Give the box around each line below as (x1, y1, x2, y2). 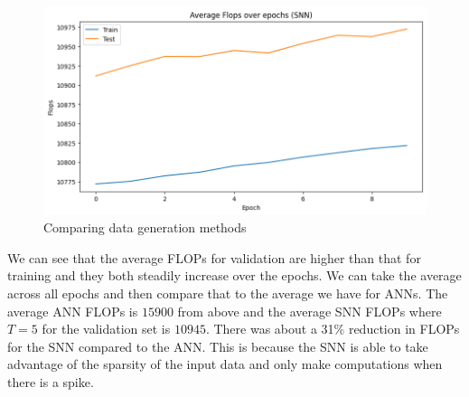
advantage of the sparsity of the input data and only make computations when (7, 354, 443, 373)
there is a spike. (7, 372, 94, 391)
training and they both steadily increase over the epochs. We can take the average (7, 266, 462, 285)
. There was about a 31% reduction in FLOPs (205, 319, 460, 338)
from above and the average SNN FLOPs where (177, 301, 442, 320)
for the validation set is (42, 319, 171, 338)
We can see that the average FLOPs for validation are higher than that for (7, 248, 421, 267)
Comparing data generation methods (43, 218, 247, 237)
